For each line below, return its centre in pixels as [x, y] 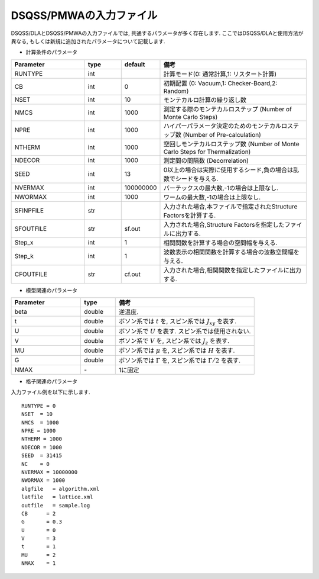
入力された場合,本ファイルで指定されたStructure [230, 206]
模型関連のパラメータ [52, 290]
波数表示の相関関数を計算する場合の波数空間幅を [232, 252]
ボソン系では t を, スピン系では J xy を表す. [178, 322]
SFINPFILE [29, 210]
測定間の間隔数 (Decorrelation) [206, 160]
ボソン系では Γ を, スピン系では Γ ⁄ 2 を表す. [180, 360]
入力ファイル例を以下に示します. [51, 392]
